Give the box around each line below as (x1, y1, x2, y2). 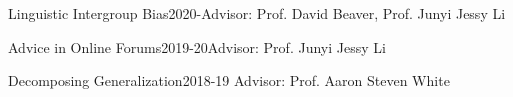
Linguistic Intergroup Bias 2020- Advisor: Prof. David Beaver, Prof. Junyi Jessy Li (8, 3, 506, 23)
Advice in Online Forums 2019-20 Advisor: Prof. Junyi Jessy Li (8, 36, 386, 57)
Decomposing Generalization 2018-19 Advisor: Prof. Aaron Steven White (8, 70, 450, 91)
